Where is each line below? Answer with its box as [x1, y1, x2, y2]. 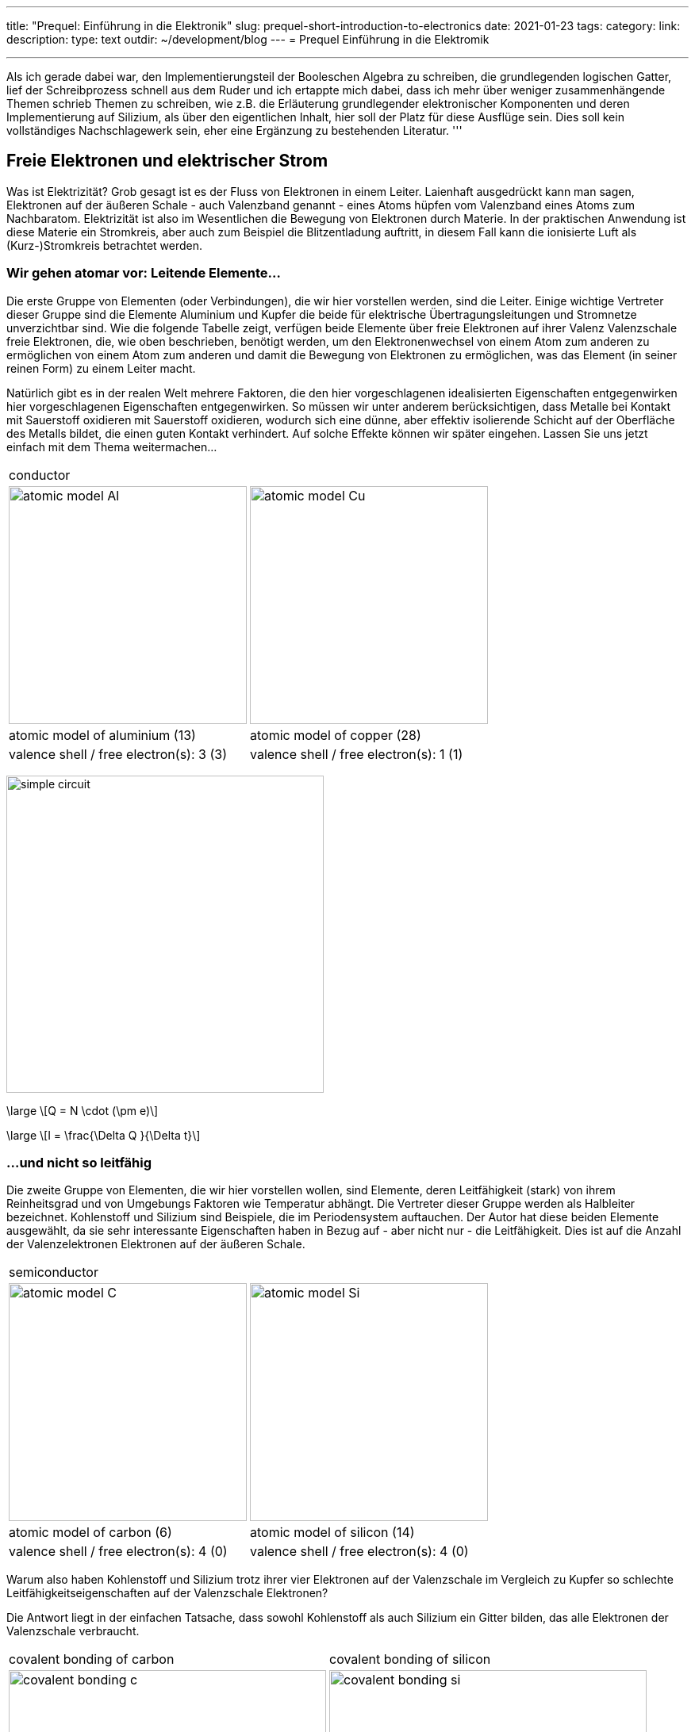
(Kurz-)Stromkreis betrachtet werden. [6, 238, 203, 252]
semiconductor [9, 1264, 98, 1281]
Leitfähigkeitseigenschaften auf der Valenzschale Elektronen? [6, 1586, 328, 1600]
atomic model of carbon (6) [9, 1524, 172, 1541]
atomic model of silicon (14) [250, 1524, 415, 1541]
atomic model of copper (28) [250, 726, 421, 743]
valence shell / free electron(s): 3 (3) [9, 745, 227, 762]
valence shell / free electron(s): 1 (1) [250, 745, 463, 762]
